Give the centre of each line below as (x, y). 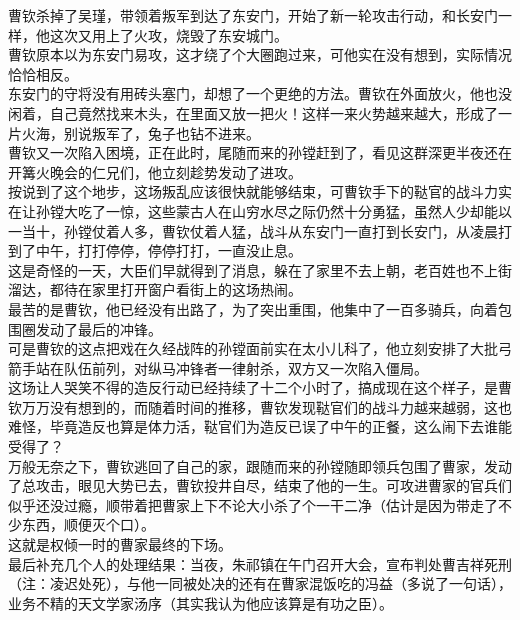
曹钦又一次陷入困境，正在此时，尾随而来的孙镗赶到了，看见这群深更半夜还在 (260, 152)
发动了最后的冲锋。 (98, 328)
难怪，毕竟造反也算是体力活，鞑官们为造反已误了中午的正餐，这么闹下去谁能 (260, 426)
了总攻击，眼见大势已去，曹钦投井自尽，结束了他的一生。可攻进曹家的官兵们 (260, 485)
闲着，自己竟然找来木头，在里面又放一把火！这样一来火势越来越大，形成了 (253, 112)
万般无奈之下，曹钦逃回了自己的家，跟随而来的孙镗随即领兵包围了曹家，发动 (260, 465)
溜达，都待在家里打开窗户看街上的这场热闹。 (155, 289)
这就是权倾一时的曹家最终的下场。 (120, 544)
